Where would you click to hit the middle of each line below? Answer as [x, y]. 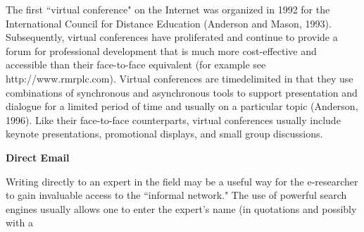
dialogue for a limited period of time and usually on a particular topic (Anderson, [182, 106]
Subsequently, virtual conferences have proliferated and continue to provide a [172, 37]
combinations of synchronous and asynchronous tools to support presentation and [182, 92]
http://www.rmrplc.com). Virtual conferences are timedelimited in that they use [180, 78]
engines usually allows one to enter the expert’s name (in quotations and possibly [181, 208]
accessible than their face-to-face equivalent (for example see [136, 65]
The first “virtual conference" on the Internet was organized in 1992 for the [168, 9]
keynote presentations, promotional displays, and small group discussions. [164, 134]
